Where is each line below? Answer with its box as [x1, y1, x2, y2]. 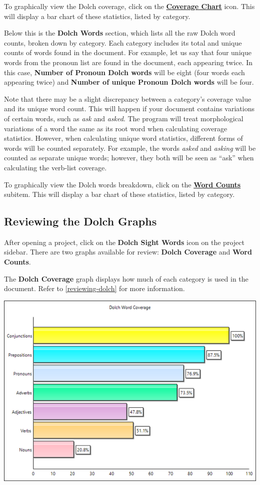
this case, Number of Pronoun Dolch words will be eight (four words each [4, 67, 245, 77]
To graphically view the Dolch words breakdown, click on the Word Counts [4, 179, 241, 189]
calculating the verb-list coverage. [4, 162, 107, 172]
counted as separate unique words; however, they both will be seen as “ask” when [4, 152, 254, 163]
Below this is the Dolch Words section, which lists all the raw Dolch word [4, 28, 235, 38]
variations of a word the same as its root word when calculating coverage [4, 123, 227, 133]
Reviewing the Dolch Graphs [4, 213, 157, 229]
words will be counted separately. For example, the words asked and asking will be [4, 142, 256, 153]
